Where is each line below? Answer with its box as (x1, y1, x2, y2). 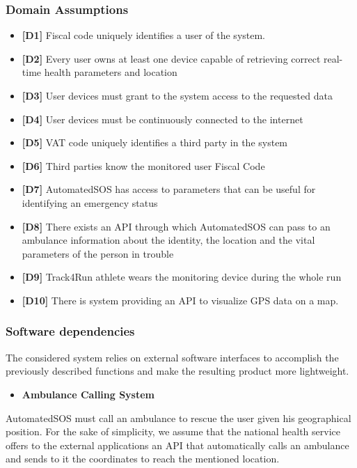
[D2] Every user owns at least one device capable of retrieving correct (22, 51, 321, 65)
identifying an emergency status (22, 195, 158, 210)
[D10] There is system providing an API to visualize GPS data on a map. (22, 292, 339, 307)
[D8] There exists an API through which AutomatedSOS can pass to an (22, 219, 331, 233)
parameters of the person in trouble (22, 246, 174, 260)
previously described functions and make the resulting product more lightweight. (6, 364, 349, 378)
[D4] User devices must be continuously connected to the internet (22, 111, 303, 126)
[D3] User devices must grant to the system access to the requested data (22, 88, 333, 102)
